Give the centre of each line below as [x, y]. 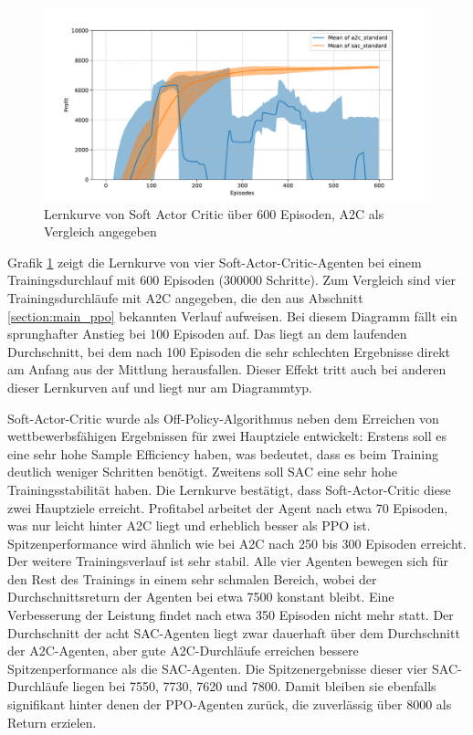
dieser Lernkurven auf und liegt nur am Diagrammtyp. [160, 387]
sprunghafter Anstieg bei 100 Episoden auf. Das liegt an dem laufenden [207, 334]
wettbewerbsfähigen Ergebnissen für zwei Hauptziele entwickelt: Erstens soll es [227, 436]
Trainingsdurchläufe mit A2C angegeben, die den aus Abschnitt [185, 297]
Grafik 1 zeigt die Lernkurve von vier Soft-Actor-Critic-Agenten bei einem [215, 262]
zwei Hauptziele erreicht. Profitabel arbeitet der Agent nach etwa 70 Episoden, [228, 507]
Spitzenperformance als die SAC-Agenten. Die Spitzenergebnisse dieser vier [218, 668]
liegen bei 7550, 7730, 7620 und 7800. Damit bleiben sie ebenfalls [254, 686]
